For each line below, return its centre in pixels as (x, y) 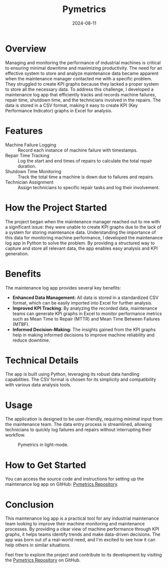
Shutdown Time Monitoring (33, 171)
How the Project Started (56, 207)
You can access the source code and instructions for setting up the (75, 479)
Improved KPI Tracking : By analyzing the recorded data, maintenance (85, 308)
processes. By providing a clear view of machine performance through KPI (82, 529)
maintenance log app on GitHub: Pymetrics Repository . (62, 484)
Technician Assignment (29, 182)
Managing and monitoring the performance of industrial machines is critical (83, 62)
